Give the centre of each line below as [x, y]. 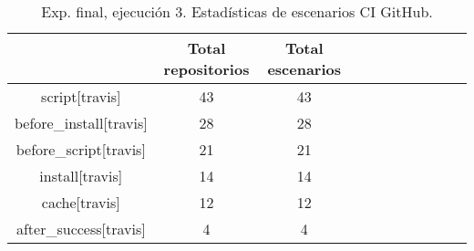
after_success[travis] [81, 229]
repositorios [206, 69]
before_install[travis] [81, 123]
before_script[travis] [81, 149]
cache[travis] [81, 202]
